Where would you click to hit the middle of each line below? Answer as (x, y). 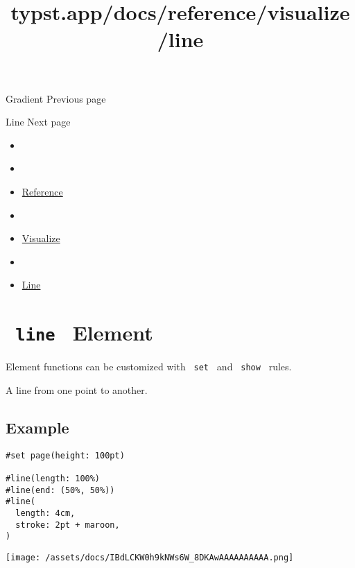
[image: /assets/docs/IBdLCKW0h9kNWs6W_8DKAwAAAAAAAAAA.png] (150, 557)
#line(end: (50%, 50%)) (60, 490)
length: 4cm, (45, 513)
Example (37, 427)
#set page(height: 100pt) (65, 455)
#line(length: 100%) (53, 478)
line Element (84, 333)
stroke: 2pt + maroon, (68, 525)
